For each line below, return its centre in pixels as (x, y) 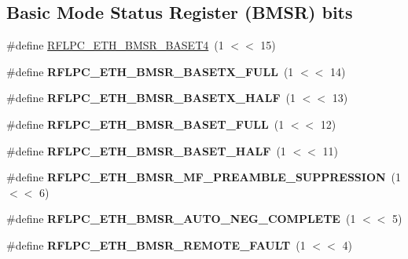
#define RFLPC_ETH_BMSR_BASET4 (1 (115, 45)
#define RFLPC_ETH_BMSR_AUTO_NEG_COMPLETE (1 (181, 219)
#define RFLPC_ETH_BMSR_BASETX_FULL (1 (150, 71)
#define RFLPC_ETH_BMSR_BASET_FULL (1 (145, 124)
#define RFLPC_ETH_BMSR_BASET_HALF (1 (146, 150)
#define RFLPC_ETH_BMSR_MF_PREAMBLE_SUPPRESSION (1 (204, 177)
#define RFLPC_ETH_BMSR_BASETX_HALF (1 (151, 98)
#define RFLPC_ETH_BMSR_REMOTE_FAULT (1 (156, 244)
